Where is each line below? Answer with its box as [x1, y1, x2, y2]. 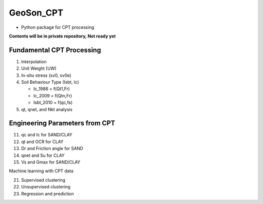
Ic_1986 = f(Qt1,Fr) [33, 86, 70, 92]
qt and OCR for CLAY [21, 139, 64, 145]
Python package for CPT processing [21, 24, 94, 30]
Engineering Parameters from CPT [9, 119, 115, 128]
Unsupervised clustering [21, 184, 71, 190]
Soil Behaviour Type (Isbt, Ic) [21, 79, 79, 85]
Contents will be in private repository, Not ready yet [9, 33, 116, 39]
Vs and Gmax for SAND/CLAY [21, 159, 80, 165]
